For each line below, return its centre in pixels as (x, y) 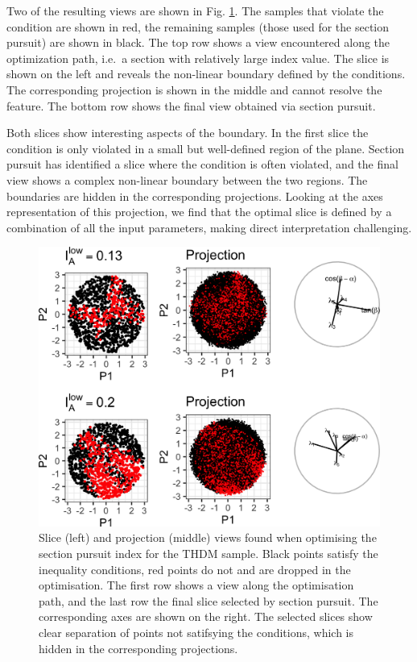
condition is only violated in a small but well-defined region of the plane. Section (206, 148)
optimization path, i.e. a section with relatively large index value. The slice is (198, 58)
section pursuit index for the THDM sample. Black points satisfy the (208, 554)
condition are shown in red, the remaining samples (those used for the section (198, 26)
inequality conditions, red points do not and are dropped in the (195, 569)
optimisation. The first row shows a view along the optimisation (196, 585)
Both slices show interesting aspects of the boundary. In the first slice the (188, 133)
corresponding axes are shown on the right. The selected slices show (206, 616)
